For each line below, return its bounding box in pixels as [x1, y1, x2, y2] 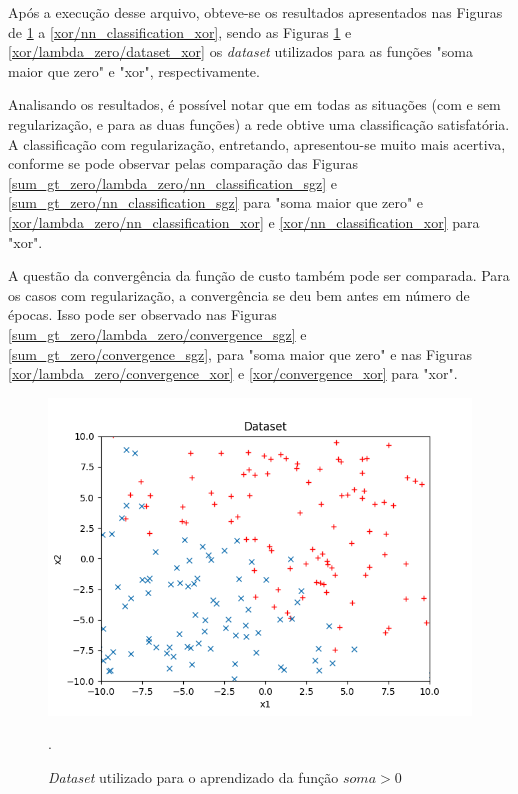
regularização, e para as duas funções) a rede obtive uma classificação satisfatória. [8, 113, 510, 134]
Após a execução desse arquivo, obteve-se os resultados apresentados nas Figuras [8, 2, 503, 22]
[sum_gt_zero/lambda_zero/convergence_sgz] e [8, 323, 307, 344]
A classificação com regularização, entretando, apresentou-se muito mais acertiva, [8, 133, 506, 154]
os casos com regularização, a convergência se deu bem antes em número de [8, 284, 470, 305]
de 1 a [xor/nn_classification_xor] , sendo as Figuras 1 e [8, 21, 352, 42]
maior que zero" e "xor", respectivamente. [8, 60, 260, 81]
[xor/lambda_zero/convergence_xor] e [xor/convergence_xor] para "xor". [8, 363, 458, 384]
